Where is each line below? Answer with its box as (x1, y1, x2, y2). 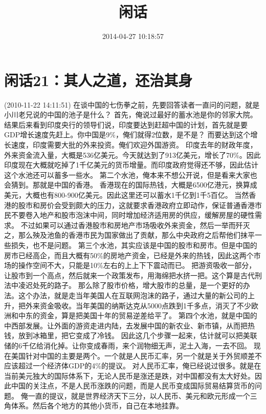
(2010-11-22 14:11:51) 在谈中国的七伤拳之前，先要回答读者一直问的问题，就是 (4, 99, 260, 110)
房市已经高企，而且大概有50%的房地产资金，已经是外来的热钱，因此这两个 (4, 250, 254, 260)
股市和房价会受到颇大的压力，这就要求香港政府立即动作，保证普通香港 (18, 199, 255, 210)
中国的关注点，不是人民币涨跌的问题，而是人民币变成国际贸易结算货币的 (11, 380, 255, 391)
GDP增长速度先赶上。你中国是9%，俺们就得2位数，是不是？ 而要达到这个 (4, 129, 251, 140)
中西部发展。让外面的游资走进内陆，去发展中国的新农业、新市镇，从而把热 (4, 320, 255, 330)
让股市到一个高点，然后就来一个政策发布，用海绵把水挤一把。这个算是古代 (4, 270, 255, 280)
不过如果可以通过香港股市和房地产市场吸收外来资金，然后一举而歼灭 (20, 219, 250, 230)
